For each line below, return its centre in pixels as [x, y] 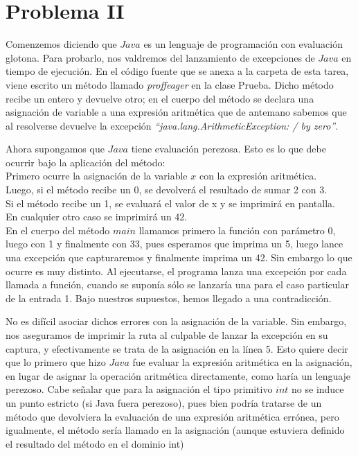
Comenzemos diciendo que [61, 44]
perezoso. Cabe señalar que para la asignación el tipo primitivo [139, 389]
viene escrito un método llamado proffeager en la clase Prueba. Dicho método [170, 84]
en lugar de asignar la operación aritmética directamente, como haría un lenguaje [178, 375]
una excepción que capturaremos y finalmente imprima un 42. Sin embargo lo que [179, 257]
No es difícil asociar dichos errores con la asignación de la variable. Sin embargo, [176, 321]
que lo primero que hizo [56, 362]
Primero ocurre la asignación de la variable [97, 176]
